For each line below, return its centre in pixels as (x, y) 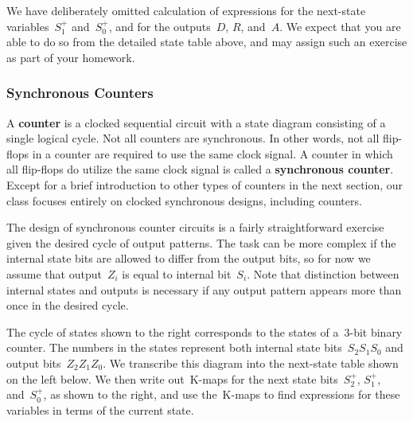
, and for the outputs (160, 26)
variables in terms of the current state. (100, 409)
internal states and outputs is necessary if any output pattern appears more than (204, 289)
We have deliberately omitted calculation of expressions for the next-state (186, 10)
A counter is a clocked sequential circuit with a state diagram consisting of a (196, 122)
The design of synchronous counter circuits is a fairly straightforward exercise (195, 227)
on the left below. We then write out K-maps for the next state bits (172, 378)
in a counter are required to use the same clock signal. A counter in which (212, 153)
